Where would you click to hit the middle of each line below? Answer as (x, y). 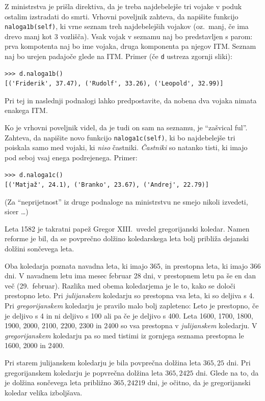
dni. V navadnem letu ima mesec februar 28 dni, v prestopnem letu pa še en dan (130, 276)
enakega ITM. (26, 110)
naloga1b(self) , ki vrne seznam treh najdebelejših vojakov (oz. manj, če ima (127, 26)
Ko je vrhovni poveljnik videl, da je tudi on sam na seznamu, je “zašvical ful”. (126, 127)
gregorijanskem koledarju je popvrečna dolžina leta (84, 372)
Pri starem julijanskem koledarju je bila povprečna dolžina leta (103, 362)
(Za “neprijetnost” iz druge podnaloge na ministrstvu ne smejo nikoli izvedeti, (126, 201)
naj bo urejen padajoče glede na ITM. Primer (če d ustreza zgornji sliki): (118, 56)
